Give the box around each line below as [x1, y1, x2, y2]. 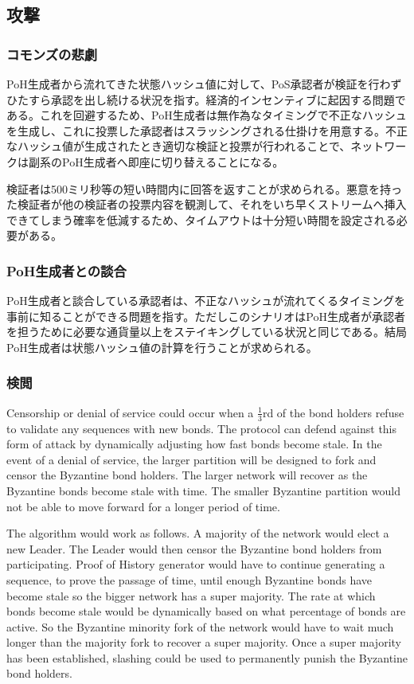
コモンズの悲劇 [6, 44, 98, 64]
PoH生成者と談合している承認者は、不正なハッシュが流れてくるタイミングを [6, 292, 406, 309]
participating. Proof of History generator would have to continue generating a [6, 556, 385, 573]
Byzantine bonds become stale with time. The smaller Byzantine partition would [6, 482, 400, 498]
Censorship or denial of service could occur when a [6, 404, 254, 420]
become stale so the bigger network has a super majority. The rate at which [6, 587, 376, 604]
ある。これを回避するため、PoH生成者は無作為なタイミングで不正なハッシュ [6, 107, 407, 123]
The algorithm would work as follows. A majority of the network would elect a [6, 525, 389, 541]
